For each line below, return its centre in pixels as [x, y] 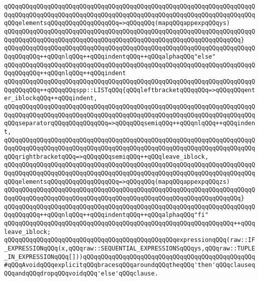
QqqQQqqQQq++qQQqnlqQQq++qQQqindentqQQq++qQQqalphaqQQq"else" [110, 56]
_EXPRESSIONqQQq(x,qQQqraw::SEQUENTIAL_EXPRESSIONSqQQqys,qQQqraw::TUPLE [130, 249]
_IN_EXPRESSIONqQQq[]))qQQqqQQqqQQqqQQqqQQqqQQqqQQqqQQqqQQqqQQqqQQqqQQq [130, 257]
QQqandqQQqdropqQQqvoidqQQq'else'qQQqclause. [81, 273]
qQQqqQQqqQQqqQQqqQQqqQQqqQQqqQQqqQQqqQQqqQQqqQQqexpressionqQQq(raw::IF [130, 240]
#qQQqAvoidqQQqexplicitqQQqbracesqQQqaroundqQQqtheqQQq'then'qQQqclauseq [130, 265]
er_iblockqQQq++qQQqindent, [51, 98]
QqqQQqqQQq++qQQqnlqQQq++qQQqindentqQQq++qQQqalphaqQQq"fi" [106, 215]
